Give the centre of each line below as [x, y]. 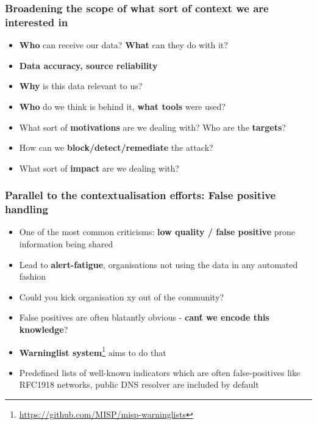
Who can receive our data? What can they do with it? [123, 45]
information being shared [66, 244]
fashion [33, 276]
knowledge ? [44, 329]
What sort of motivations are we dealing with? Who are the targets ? [152, 127]
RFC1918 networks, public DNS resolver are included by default [139, 384]
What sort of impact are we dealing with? [99, 168]
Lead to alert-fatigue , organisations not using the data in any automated [158, 264]
